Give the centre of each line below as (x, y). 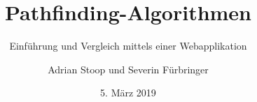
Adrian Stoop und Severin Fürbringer (128, 69)
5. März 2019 (128, 93)
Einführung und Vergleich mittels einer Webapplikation (128, 46)
